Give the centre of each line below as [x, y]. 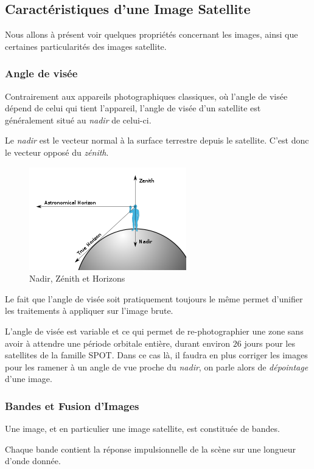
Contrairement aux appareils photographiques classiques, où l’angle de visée [146, 96]
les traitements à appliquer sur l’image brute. [89, 311]
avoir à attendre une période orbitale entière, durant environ [118, 343]
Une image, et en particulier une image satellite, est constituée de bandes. [142, 429]
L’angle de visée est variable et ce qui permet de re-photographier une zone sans [154, 331]
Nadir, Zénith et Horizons [77, 278]
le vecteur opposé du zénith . [57, 152]
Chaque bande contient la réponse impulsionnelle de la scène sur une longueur [150, 449]
